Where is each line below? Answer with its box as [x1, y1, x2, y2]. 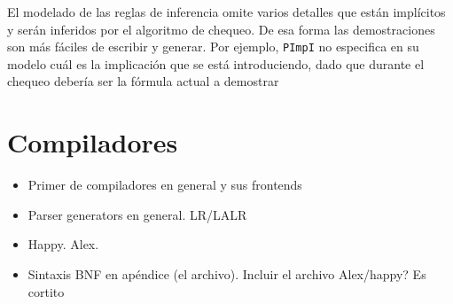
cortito [27, 282, 65, 300]
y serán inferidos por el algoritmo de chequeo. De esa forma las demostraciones [7, 19, 435, 38]
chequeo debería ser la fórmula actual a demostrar [7, 72, 279, 90]
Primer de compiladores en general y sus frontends [27, 175, 302, 194]
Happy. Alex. [27, 235, 99, 253]
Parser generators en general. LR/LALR [27, 205, 247, 223]
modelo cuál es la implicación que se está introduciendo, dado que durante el [7, 54, 425, 73]
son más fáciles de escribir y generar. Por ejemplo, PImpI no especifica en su [7, 37, 419, 56]
